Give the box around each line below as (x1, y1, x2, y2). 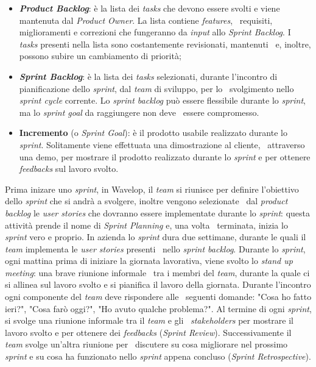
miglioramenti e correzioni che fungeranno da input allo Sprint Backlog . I (19, 26, 291, 38)
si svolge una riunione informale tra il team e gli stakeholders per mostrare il (5, 314, 293, 327)
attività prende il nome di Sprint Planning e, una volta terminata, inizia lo (5, 218, 288, 231)
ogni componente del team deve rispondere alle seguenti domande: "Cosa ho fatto (5, 290, 312, 303)
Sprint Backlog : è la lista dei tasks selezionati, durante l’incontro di (19, 69, 278, 82)
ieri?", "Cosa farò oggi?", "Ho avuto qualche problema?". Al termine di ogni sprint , (5, 302, 312, 315)
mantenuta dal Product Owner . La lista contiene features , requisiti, (19, 13, 273, 26)
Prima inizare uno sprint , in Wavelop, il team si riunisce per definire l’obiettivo (5, 182, 299, 195)
